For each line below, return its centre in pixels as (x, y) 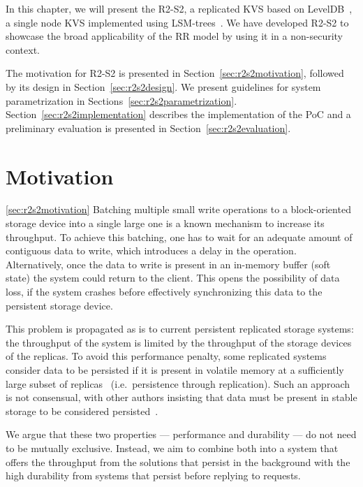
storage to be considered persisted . (82, 410)
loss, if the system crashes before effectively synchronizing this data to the (164, 292)
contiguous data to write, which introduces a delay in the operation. (151, 250)
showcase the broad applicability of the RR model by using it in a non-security (175, 36)
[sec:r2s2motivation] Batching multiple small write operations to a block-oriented (178, 209)
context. (23, 49)
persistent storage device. (59, 305)
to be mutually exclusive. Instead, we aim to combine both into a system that (172, 448)
